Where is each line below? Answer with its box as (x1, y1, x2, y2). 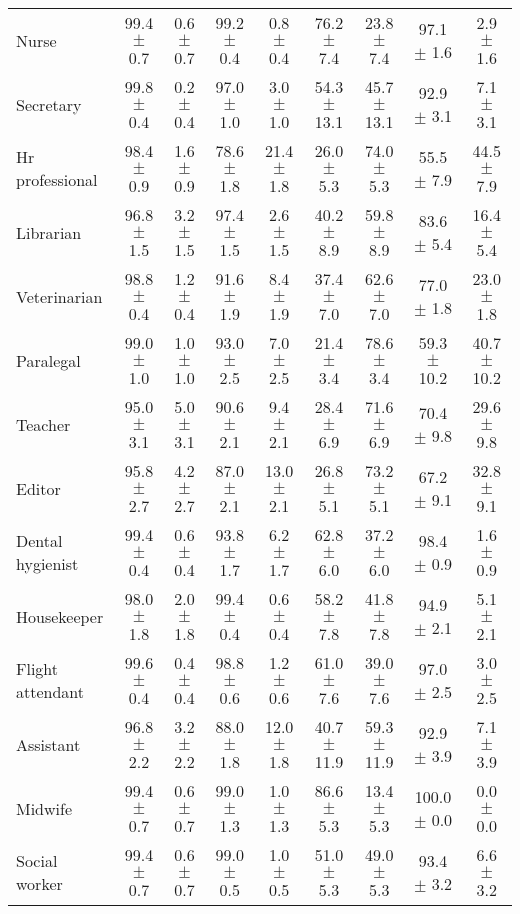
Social (16, 849, 58, 872)
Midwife (16, 796, 73, 820)
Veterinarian (16, 284, 103, 308)
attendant (16, 680, 85, 703)
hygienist (16, 552, 79, 575)
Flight (16, 657, 59, 680)
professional (16, 168, 98, 191)
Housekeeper (16, 604, 104, 628)
